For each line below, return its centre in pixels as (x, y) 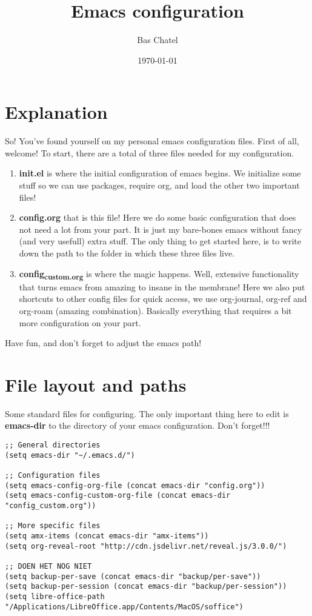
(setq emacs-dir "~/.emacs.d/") (70, 455)
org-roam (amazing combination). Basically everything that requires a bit (155, 310)
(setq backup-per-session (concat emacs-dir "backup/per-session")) (146, 587)
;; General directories (53, 445)
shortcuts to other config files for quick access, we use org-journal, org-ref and (163, 299)
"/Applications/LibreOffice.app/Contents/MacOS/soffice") (124, 607)
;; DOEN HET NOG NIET (48, 566)
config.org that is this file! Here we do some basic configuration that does (158, 217)
